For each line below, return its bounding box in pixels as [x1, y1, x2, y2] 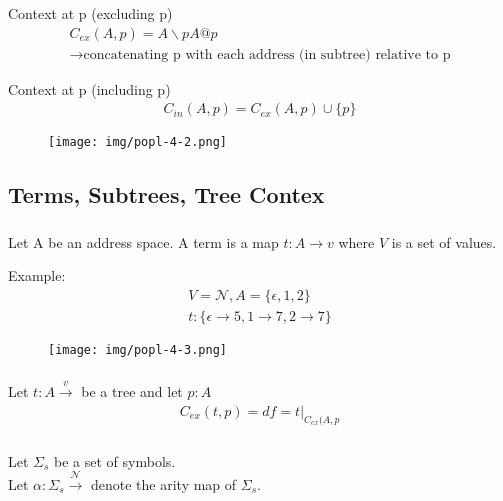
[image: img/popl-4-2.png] [48, 135, 227, 150]
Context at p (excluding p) [8, 2, 173, 23]
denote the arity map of [90, 473, 237, 494]
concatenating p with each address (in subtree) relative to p [83, 47, 451, 62]
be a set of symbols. [54, 450, 176, 471]
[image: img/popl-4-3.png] [48, 342, 227, 357]
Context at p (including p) [8, 78, 171, 99]
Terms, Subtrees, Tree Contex [8, 179, 325, 210]
